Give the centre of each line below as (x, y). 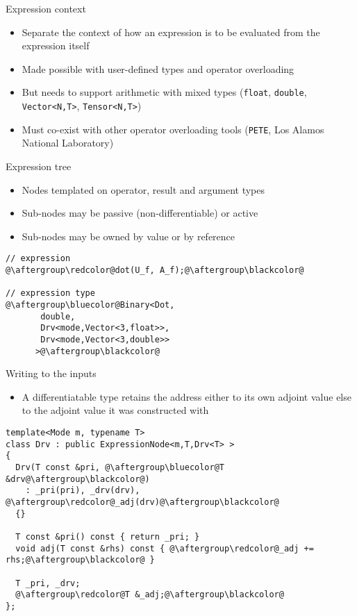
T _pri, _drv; (48, 583)
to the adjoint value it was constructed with (115, 410)
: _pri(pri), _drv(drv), (83, 491)
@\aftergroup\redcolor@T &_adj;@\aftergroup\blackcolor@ (150, 595)
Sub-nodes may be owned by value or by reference (128, 236)
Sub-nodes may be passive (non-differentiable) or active (140, 213)
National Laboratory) (68, 143)
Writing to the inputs (51, 373)
